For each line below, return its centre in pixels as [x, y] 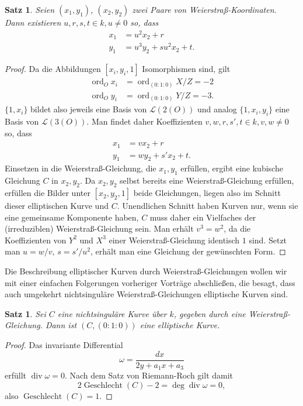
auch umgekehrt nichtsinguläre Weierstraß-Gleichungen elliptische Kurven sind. [147, 294]
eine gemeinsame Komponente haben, [72, 217]
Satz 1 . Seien [30, 9]
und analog [217, 109]
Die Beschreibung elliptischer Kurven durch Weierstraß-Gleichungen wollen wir [146, 271]
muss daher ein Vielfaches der [203, 217]
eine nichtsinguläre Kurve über [112, 313]
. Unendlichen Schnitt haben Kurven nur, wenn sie [208, 206]
